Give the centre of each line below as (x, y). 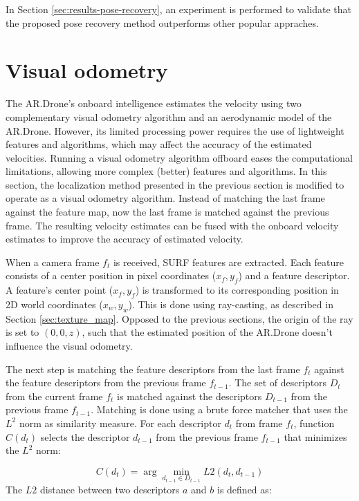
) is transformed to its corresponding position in (237, 290)
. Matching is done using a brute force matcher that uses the (219, 409)
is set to (22, 332)
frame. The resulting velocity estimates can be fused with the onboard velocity (172, 225)
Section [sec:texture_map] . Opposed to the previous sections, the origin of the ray (179, 318)
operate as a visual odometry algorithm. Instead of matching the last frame (165, 198)
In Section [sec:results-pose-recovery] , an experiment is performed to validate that (178, 9)
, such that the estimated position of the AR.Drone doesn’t (207, 332)
